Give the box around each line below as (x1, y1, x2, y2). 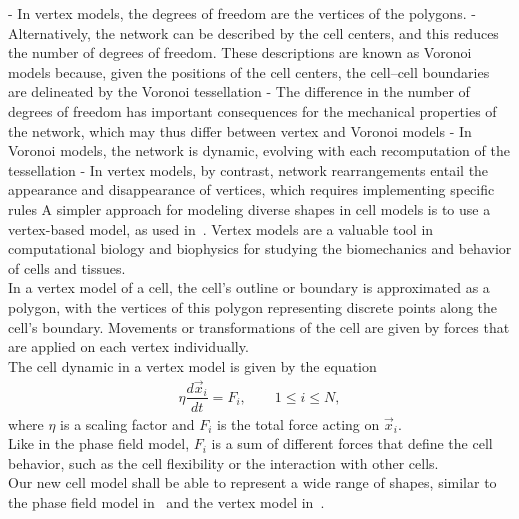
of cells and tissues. (8, 257, 126, 278)
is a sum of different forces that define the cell (211, 433, 493, 454)
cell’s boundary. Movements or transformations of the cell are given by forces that (8, 316, 510, 337)
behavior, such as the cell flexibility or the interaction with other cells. (8, 452, 439, 473)
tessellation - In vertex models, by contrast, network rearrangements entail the (8, 159, 489, 180)
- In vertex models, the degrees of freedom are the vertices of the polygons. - (8, 3, 476, 23)
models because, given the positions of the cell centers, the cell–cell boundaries (8, 61, 490, 82)
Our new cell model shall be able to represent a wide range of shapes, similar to (8, 472, 497, 493)
